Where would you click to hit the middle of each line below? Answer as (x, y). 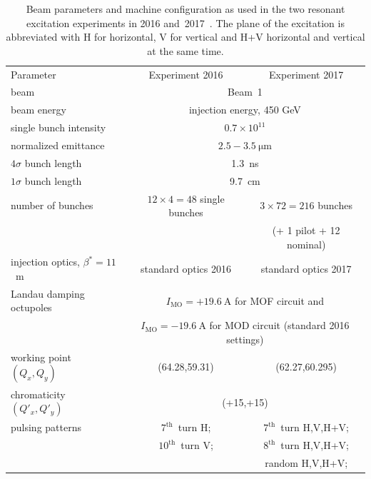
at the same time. (185, 50)
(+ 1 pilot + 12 (306, 230)
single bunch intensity (59, 127)
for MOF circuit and (279, 300)
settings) (245, 339)
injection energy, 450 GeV (245, 110)
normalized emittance (58, 145)
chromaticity (38, 394)
